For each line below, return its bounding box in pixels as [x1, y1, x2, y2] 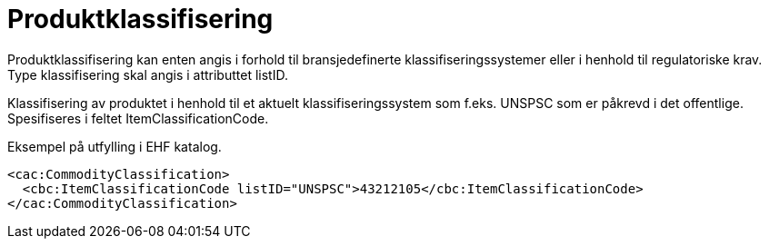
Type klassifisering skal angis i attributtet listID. [7, 66, 288, 83]
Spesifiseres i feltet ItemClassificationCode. [7, 110, 269, 126]
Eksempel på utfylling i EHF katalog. [7, 138, 222, 154]
